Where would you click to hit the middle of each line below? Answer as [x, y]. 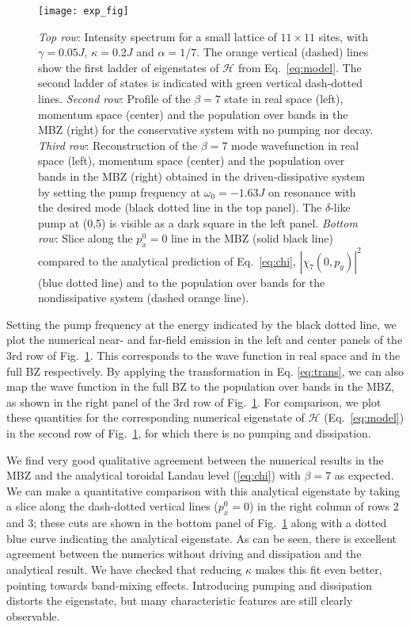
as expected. [364, 475]
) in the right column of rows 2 [324, 506]
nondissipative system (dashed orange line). [144, 298]
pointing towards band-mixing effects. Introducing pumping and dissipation [190, 585]
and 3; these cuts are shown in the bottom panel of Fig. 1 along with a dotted [197, 523]
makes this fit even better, [319, 569]
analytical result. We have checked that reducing [124, 569]
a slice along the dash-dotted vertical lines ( [112, 506]
